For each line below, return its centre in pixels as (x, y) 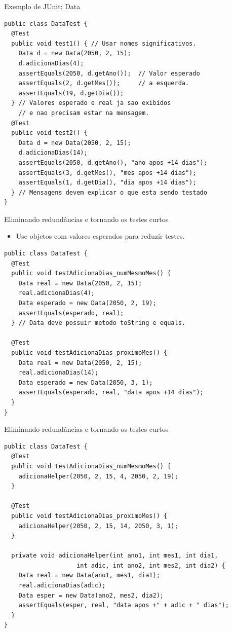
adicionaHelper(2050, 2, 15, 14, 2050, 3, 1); (98, 526)
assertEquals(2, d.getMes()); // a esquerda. (104, 83)
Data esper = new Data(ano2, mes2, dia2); (91, 595)
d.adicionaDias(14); (53, 153)
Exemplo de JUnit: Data (42, 6)
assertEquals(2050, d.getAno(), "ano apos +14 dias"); (113, 162)
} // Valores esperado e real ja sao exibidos (91, 103)
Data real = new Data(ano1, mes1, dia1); (89, 575)
